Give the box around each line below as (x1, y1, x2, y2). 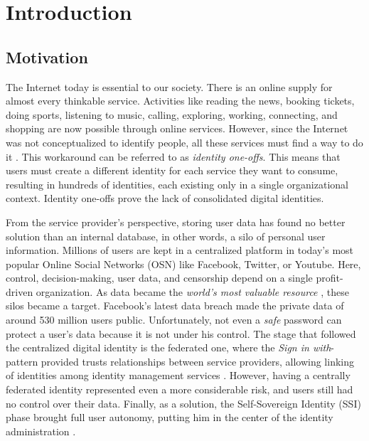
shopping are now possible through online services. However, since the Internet (6, 121, 348, 136)
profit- (316, 270, 343, 285)
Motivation (6, 46, 88, 68)
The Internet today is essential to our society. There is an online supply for (6, 79, 333, 94)
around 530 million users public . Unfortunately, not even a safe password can (6, 312, 342, 327)
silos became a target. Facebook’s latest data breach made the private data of (6, 298, 344, 313)
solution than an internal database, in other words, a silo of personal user (6, 228, 326, 243)
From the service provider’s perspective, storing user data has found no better (6, 214, 346, 229)
